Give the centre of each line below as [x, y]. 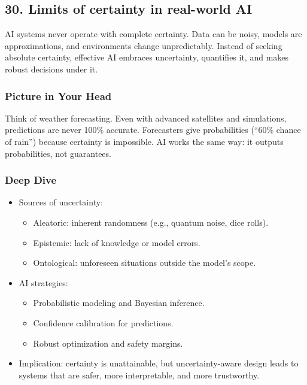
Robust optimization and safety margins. [108, 343]
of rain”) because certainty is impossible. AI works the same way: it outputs [144, 141]
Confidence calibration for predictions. [103, 322]
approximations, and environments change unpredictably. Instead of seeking [144, 45]
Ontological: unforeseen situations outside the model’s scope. [145, 263]
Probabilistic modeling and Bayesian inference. [119, 303]
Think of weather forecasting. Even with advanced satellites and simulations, [146, 118]
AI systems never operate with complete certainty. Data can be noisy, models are [153, 34]
